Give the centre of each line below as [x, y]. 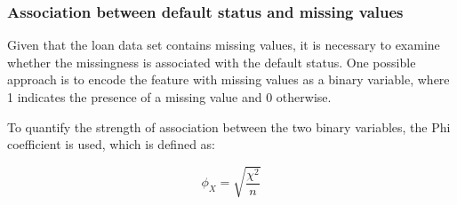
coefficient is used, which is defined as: [111, 144]
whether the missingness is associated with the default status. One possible [212, 62]
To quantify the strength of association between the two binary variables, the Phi [229, 126]
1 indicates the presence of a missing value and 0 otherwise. [169, 97]
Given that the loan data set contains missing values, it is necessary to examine [224, 45]
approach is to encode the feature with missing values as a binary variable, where [228, 79]
